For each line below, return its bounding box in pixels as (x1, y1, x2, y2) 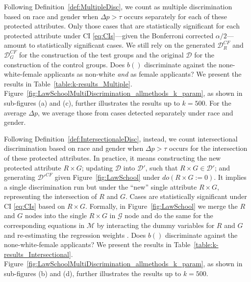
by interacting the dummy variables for (97, 220, 215, 230)
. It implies (214, 172, 247, 182)
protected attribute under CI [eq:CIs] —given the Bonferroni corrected (4, 30, 214, 40)
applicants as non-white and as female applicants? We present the (44, 69, 242, 79)
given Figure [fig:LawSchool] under (54, 172, 160, 182)
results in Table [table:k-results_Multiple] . (4, 78, 132, 88)
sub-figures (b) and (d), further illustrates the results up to (4, 268, 181, 279)
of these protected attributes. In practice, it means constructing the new (4, 152, 221, 163)
